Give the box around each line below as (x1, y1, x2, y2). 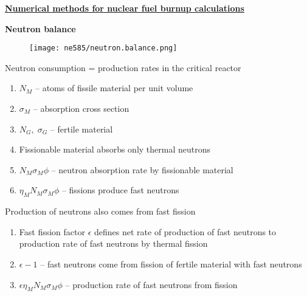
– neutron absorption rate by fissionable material (51, 163, 233, 176)
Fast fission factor (19, 225, 85, 238)
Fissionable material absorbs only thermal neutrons (19, 143, 210, 156)
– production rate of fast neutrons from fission (65, 278, 238, 291)
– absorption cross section (33, 102, 129, 115)
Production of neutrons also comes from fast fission (5, 205, 196, 218)
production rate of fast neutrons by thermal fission (19, 237, 208, 250)
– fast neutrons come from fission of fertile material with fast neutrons (40, 257, 302, 270)
